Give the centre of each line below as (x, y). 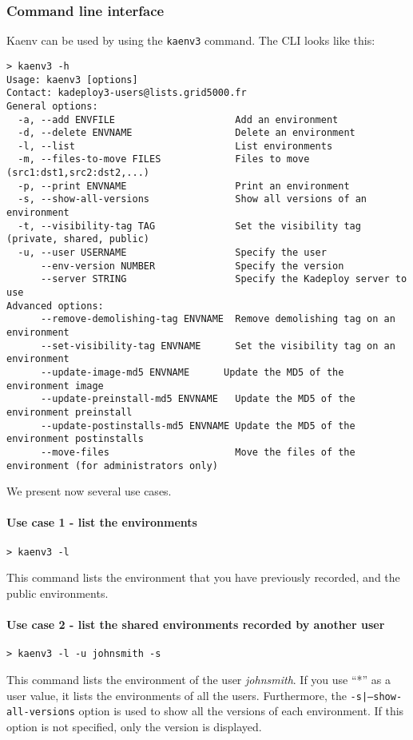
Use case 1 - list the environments (102, 522)
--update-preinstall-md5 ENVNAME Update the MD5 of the (198, 399)
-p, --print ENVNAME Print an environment (184, 186)
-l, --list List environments (175, 146)
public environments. (58, 593)
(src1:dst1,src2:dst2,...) (78, 173)
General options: (52, 106)
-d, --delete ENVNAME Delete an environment (187, 133)
